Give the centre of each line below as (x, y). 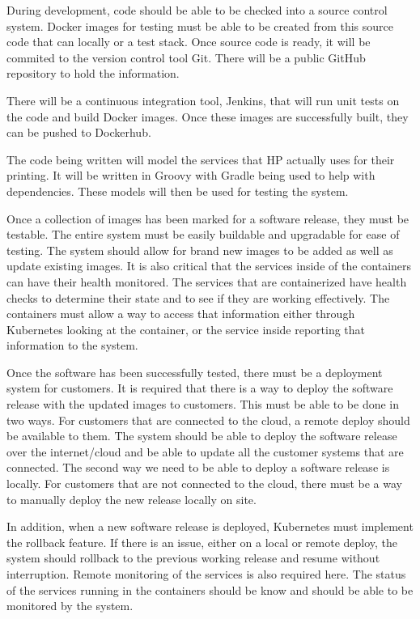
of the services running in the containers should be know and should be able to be (210, 589)
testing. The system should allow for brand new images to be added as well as (200, 250)
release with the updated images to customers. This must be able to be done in (203, 404)
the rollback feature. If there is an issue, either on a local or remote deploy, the (202, 542)
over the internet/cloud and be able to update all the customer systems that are (205, 451)
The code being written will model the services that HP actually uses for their (201, 159)
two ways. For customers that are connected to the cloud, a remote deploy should (208, 420)
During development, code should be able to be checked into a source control (197, 10)
